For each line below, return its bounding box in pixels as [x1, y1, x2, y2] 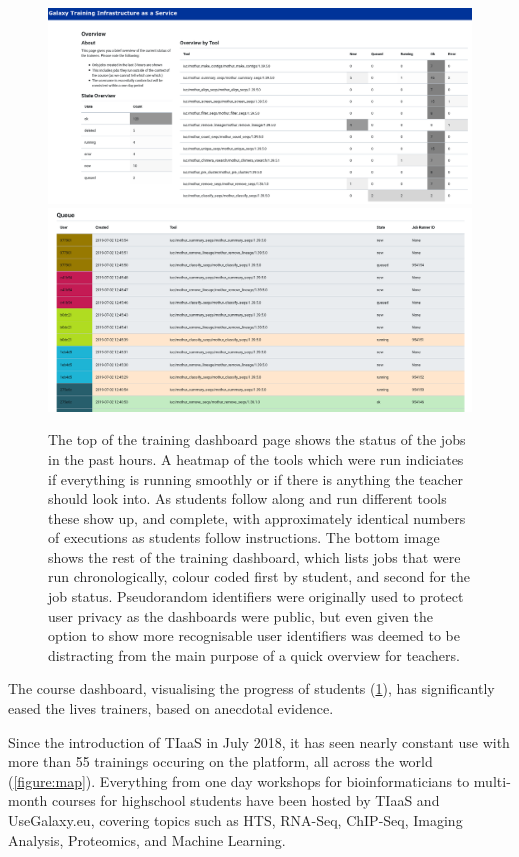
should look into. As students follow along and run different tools [48, 488, 447, 509]
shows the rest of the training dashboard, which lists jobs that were [48, 546, 461, 567]
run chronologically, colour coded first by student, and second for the [48, 566, 471, 587]
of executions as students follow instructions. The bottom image [48, 527, 440, 548]
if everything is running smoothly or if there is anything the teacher [48, 468, 464, 489]
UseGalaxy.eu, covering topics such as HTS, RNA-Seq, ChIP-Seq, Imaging [8, 810, 463, 831]
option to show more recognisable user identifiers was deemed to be [48, 625, 460, 646]
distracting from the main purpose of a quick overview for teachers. [48, 644, 460, 665]
